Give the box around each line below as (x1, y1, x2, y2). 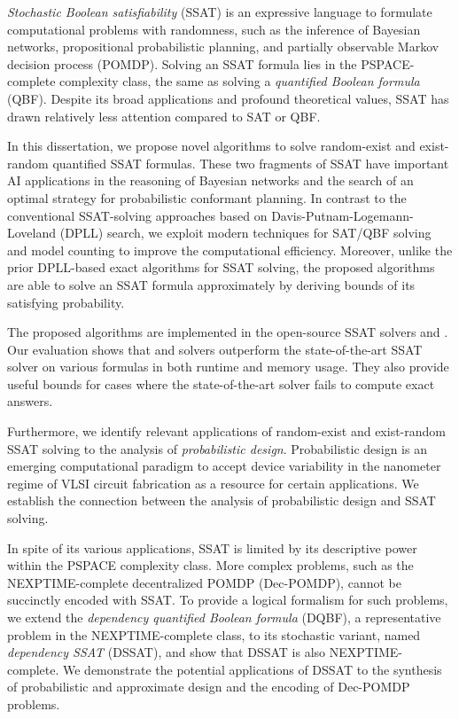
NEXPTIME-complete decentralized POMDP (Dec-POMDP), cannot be (7, 573, 401, 591)
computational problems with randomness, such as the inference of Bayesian (7, 20, 421, 38)
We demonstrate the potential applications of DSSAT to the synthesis (62, 660, 442, 678)
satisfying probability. (7, 293, 125, 311)
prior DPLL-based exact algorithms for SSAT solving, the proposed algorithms (7, 258, 435, 277)
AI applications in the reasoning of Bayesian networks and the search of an (7, 171, 414, 190)
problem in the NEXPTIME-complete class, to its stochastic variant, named (7, 625, 421, 644)
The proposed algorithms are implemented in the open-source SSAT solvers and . (7, 323, 448, 341)
